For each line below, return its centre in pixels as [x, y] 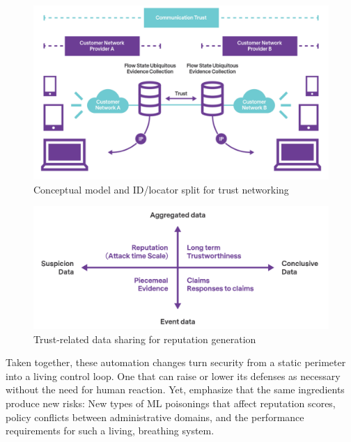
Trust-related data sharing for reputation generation [145, 339]
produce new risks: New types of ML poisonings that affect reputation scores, [171, 403]
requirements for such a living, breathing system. [110, 431]
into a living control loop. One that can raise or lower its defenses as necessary [173, 376]
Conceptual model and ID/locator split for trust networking [161, 189]
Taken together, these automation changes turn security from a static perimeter [176, 362]
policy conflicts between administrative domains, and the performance [155, 417]
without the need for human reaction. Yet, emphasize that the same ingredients [175, 389]
